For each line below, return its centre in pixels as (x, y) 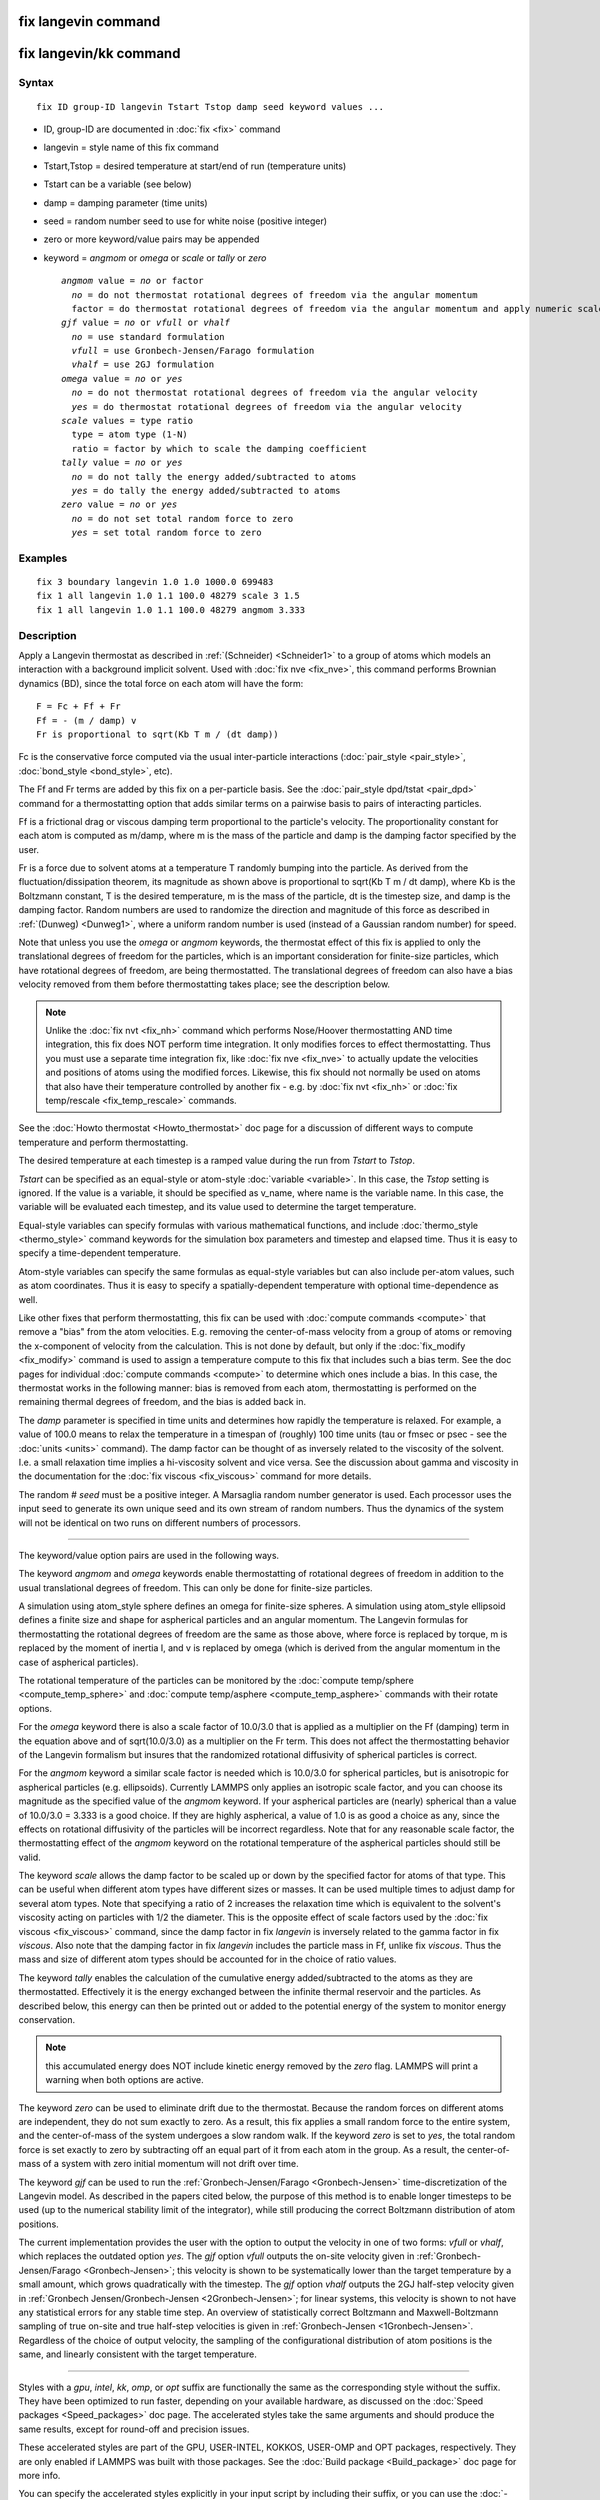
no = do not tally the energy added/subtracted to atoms (214, 476)
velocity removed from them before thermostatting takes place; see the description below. (204, 984)
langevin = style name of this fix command (131, 147)
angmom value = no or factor (132, 281)
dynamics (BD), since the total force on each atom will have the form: (161, 683)
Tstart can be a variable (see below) (117, 184)
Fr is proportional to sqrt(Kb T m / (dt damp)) (157, 734)
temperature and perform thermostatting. (103, 1142)
